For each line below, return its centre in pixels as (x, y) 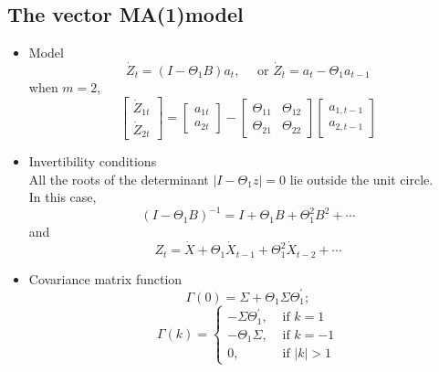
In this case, (63, 197)
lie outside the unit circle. (361, 179)
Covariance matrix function (105, 278)
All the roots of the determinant (119, 179)
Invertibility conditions (93, 161)
